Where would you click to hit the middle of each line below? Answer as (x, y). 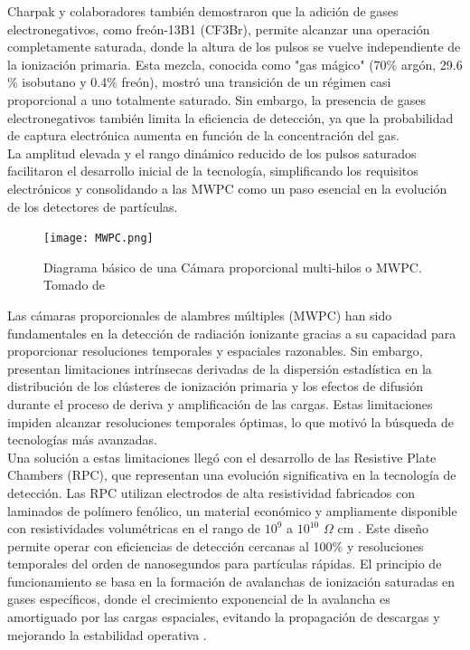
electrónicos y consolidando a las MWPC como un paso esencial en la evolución (227, 188)
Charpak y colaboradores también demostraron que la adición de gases (203, 11)
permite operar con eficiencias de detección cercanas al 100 (170, 545)
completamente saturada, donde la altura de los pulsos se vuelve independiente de (234, 47)
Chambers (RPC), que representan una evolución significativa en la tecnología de (232, 475)
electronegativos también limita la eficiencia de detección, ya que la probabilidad (230, 117)
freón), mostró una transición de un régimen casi (256, 82)
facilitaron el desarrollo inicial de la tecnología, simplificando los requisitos (213, 171)
